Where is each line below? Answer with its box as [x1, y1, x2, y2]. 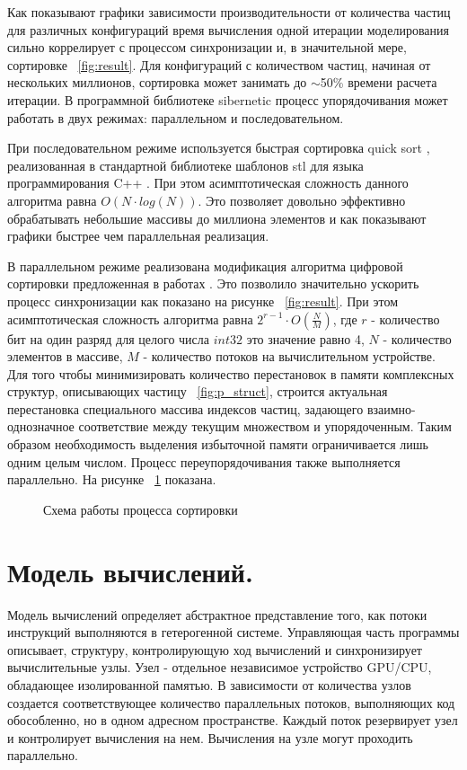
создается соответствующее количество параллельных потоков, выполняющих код [7, 693, 455, 712]
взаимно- [366, 399, 416, 418]
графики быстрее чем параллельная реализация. [7, 226, 269, 245]
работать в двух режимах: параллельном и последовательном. [7, 108, 344, 127]
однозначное [7, 417, 75, 436]
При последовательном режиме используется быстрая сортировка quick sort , [7, 138, 430, 157]
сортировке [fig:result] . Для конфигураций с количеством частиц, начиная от [7, 55, 431, 74]
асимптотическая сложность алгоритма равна [7, 309, 253, 328]
